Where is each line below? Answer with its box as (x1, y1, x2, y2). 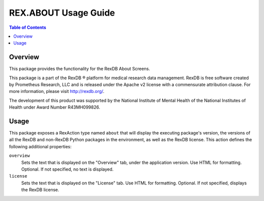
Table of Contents (9, 24, 46, 30)
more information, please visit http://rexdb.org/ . (9, 89, 105, 94)
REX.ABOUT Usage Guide (9, 7, 115, 18)
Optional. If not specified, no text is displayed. (21, 166, 114, 172)
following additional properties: (9, 143, 72, 149)
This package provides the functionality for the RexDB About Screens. (9, 66, 150, 72)
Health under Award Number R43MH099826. (9, 104, 100, 110)
